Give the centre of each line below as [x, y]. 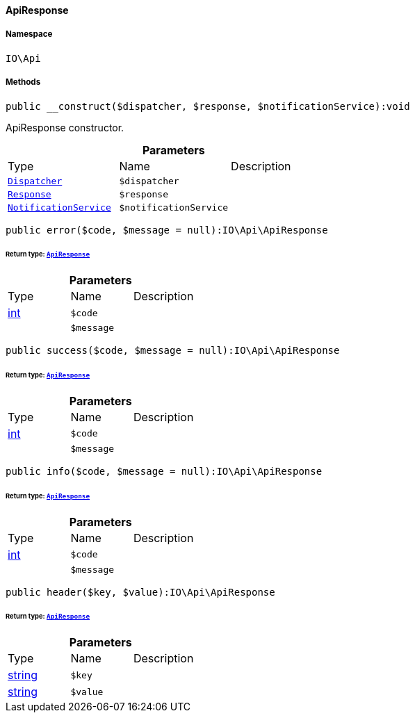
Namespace [29, 34]
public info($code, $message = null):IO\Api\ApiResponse [164, 471]
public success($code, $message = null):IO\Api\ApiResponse [173, 351]
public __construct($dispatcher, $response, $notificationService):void [208, 106]
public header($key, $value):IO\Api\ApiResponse [140, 592]
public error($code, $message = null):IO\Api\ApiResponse [167, 230]
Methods [23, 82]
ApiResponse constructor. [65, 127]
